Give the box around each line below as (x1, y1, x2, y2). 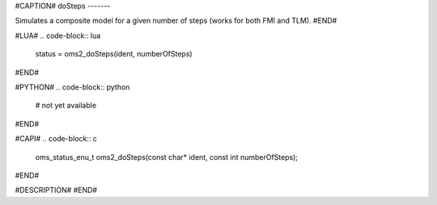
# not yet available (35, 101, 97, 111)
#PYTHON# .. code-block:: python (15, 82, 130, 92)
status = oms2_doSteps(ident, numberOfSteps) (35, 49, 193, 59)
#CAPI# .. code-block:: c (15, 134, 97, 144)
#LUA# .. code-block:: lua (15, 31, 101, 40)
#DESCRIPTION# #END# (15, 186, 97, 195)
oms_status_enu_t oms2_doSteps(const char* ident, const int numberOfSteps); (35, 152, 299, 161)
